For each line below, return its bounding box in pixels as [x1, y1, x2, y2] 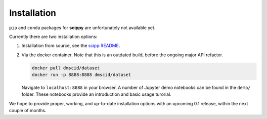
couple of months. [9, 108, 46, 114]
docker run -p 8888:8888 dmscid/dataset [32, 72, 131, 78]
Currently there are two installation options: [9, 34, 97, 40]
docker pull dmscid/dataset [32, 65, 100, 71]
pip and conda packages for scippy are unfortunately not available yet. [9, 25, 156, 31]
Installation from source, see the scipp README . [21, 42, 120, 49]
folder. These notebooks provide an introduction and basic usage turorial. [21, 91, 172, 97]
